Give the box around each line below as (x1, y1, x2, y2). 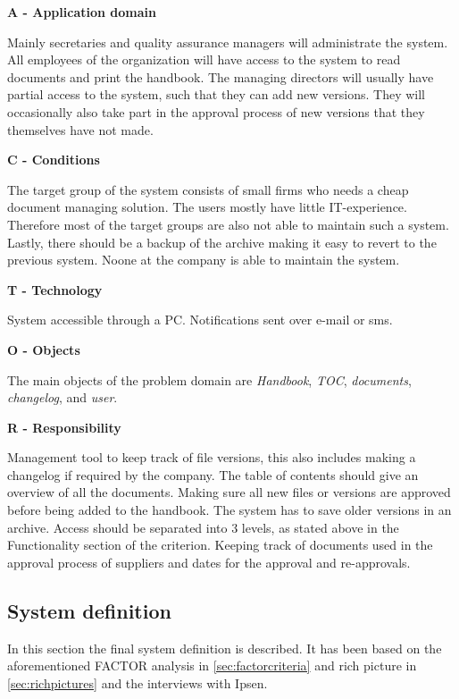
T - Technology (7, 280, 103, 299)
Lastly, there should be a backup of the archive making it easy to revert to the (7, 232, 437, 251)
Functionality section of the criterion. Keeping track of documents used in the (7, 535, 433, 554)
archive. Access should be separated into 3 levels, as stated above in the (7, 518, 399, 536)
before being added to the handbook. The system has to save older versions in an (7, 501, 452, 519)
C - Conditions (7, 150, 100, 169)
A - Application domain (7, 3, 156, 21)
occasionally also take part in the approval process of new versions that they (7, 102, 425, 121)
